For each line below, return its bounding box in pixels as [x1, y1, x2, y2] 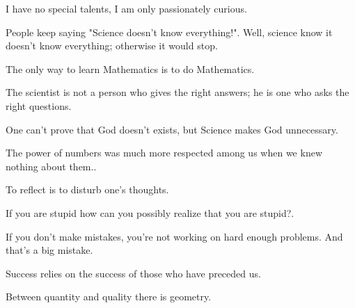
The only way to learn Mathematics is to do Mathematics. [6, 61, 255, 76]
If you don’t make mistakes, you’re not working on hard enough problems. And [6, 229, 343, 243]
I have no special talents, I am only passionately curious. [6, 1, 247, 15]
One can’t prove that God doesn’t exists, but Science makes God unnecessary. [6, 122, 338, 136]
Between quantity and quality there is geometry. [6, 289, 212, 304]
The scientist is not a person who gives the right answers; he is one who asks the [6, 85, 349, 99]
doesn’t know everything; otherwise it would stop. [6, 38, 218, 53]
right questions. [6, 98, 72, 113]
